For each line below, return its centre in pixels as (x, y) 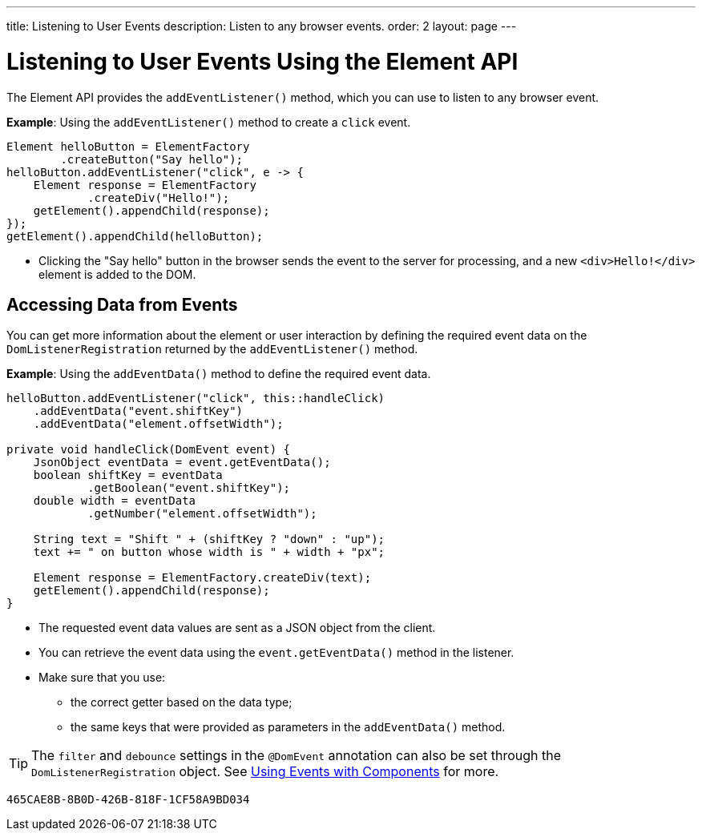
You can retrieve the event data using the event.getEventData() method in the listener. (276, 653)
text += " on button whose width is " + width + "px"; (209, 552)
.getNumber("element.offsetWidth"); (202, 514)
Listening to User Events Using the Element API (262, 61)
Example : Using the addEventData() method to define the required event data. (219, 374)
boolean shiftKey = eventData (128, 475)
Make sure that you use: (102, 678)
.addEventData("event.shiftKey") (138, 411)
